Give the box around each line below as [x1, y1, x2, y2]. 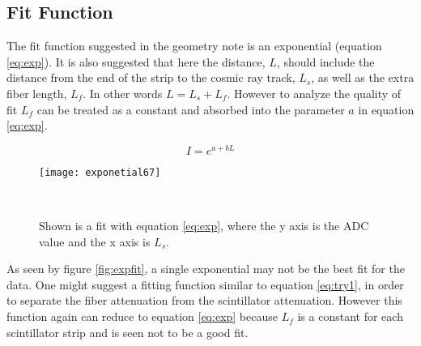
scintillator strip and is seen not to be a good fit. [6, 323, 249, 340]
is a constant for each [297, 308, 403, 325]
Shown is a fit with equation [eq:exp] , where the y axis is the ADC [39, 217, 369, 234]
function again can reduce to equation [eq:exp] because [6, 308, 278, 325]
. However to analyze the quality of [227, 84, 402, 101]
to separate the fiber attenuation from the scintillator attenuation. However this [6, 292, 402, 309]
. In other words [83, 84, 163, 101]
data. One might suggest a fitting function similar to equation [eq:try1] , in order [6, 276, 404, 293]
